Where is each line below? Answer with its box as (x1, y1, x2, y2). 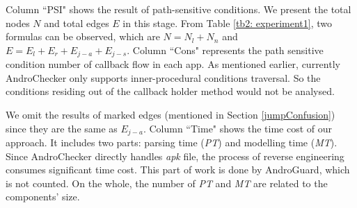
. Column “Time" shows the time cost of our (143, 121, 332, 135)
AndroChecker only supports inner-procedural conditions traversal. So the (6, 70, 321, 85)
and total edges (44, 15, 109, 30)
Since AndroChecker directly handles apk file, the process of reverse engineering (6, 148, 344, 163)
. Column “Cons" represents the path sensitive (127, 42, 324, 57)
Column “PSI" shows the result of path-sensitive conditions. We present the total (6, 2, 351, 16)
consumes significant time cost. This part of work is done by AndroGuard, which (6, 162, 350, 177)
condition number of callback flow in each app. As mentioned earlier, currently (6, 57, 340, 71)
